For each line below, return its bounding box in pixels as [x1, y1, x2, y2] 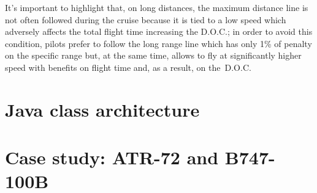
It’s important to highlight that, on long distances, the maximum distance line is [5, 1, 308, 13]
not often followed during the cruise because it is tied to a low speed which [5, 13, 286, 26]
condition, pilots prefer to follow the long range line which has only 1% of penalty [5, 37, 312, 49]
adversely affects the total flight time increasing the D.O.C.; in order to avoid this [5, 25, 313, 38]
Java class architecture [5, 96, 200, 122]
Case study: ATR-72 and [5, 145, 219, 170]
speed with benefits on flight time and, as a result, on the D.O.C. [5, 60, 251, 73]
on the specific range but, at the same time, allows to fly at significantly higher [5, 49, 302, 62]
